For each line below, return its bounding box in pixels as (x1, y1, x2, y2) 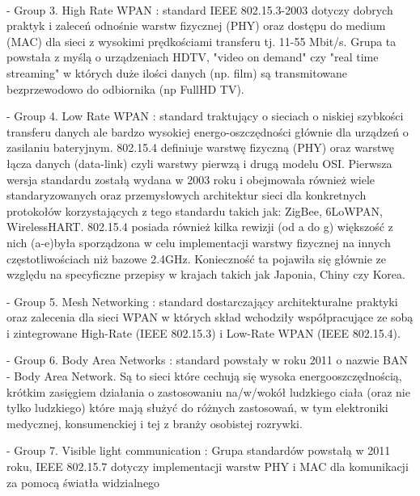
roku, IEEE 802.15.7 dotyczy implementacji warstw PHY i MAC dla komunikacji (6, 458, 409, 475)
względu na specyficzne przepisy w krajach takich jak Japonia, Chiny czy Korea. (6, 266, 405, 283)
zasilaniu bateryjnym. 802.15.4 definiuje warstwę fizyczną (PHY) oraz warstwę (6, 139, 394, 156)
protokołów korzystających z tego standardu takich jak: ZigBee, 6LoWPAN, (6, 202, 383, 219)
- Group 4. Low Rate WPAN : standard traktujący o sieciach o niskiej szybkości (6, 107, 404, 124)
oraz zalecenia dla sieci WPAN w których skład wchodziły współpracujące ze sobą (6, 309, 414, 326)
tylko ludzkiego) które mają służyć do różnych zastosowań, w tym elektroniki (6, 399, 388, 416)
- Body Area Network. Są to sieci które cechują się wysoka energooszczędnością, (6, 368, 402, 385)
